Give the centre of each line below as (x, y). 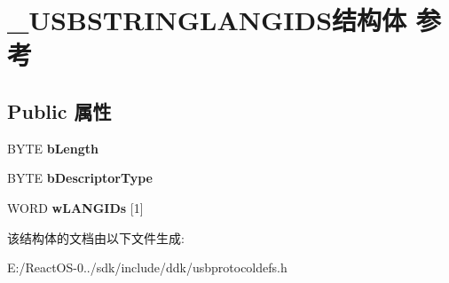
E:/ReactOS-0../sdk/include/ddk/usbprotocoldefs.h (147, 267)
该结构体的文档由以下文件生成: (96, 237)
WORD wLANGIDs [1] (75, 207)
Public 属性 (59, 110)
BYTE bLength (53, 148)
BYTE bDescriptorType (80, 178)
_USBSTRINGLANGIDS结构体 (207, 20)
